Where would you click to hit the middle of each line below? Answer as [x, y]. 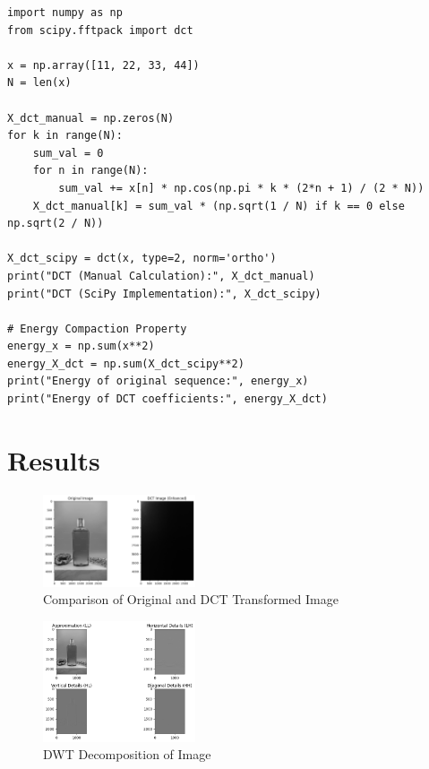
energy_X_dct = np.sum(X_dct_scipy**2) [126, 363]
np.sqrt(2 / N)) [56, 224]
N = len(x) [39, 83]
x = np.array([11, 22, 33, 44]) [103, 65]
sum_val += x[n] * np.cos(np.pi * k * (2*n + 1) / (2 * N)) [241, 188]
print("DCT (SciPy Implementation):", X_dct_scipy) [164, 294]
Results [54, 459]
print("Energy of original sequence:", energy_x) [158, 381]
